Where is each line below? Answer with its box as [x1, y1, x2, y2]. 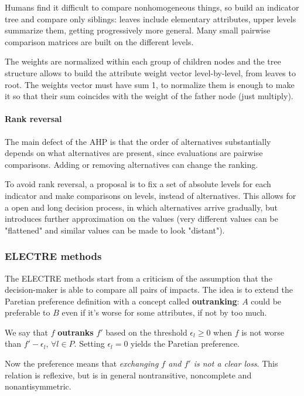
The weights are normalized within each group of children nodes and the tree [5, 55, 281, 67]
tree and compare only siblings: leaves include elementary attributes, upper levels [5, 12, 296, 25]
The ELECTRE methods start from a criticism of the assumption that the [5, 272, 272, 284]
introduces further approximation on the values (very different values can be [5, 212, 278, 225]
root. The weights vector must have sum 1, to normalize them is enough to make [5, 78, 295, 90]
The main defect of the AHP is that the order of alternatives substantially [5, 135, 271, 147]
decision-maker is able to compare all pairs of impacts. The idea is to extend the [5, 283, 293, 296]
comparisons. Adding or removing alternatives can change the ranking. [5, 158, 258, 170]
